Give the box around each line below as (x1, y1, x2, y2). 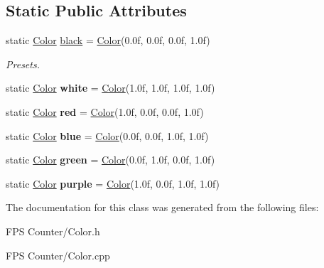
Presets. (6, 56, 40, 71)
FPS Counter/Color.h (6, 223, 100, 238)
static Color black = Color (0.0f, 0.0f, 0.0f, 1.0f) (6, 33, 210, 48)
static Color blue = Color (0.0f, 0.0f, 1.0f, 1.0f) (6, 128, 209, 143)
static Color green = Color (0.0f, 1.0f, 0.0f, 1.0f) (6, 152, 215, 167)
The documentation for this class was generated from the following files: (6, 200, 319, 215)
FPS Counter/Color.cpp (6, 247, 110, 262)
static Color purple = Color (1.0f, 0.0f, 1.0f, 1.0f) (6, 176, 220, 191)
